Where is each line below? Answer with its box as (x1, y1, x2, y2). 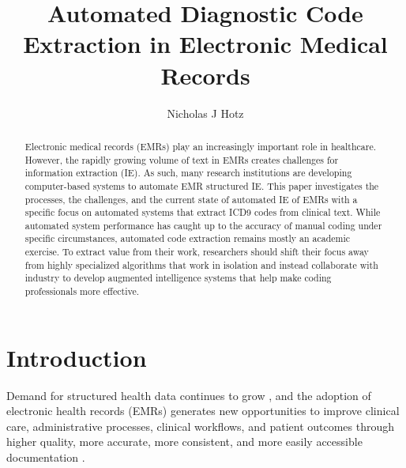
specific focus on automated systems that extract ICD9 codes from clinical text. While (24, 206, 381, 219)
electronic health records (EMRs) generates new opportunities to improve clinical (6, 402, 400, 419)
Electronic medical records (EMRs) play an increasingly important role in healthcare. (24, 139, 376, 153)
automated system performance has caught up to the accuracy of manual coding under (24, 218, 382, 232)
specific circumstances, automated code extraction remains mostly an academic (24, 232, 351, 245)
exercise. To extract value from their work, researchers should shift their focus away (24, 245, 369, 259)
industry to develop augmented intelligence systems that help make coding (24, 271, 332, 285)
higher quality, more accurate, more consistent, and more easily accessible (6, 433, 363, 450)
